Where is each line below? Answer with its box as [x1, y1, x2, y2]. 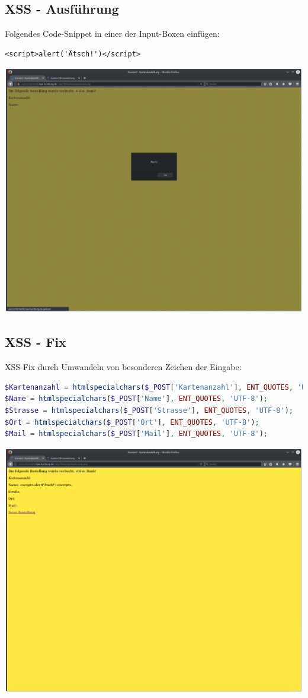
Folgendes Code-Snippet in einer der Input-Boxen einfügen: [5, 27, 220, 40]
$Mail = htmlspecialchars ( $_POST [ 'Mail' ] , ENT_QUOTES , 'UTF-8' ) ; [5, 429, 268, 438]
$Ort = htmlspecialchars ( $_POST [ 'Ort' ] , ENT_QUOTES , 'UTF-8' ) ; [5, 418, 259, 427]
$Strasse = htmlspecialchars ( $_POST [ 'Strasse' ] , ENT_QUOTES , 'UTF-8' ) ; [5, 406, 293, 415]
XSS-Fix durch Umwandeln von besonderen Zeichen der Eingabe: [5, 361, 242, 373]
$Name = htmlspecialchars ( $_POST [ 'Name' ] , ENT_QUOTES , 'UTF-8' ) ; [5, 394, 268, 403]
